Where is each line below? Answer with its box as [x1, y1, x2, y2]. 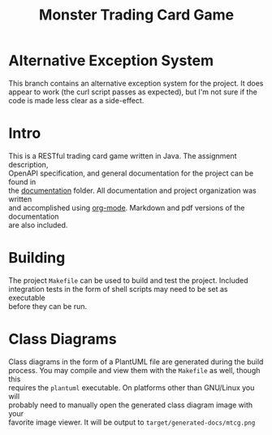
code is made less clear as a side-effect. [8, 95, 145, 105]
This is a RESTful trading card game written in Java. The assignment [8, 150, 237, 160]
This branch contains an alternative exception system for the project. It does [8, 78, 264, 88]
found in [8, 176, 37, 186]
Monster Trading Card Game [39, 6, 234, 24]
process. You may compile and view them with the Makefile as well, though [8, 365, 261, 375]
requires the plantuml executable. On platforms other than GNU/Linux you [8, 382, 255, 392]
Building [8, 249, 66, 268]
